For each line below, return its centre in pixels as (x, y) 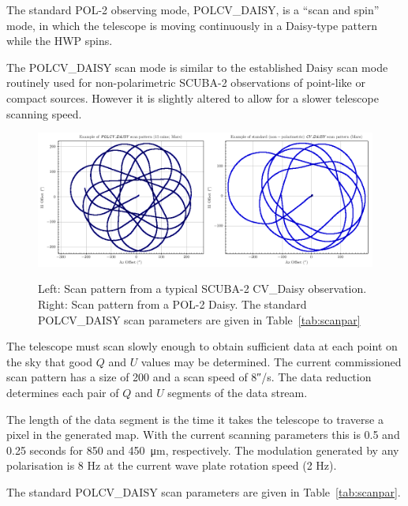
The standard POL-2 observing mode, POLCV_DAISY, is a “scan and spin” (193, 9)
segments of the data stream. (238, 392)
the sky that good (49, 361)
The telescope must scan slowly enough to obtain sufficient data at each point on (202, 346)
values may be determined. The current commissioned (271, 361)
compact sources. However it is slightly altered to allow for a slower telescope (193, 97)
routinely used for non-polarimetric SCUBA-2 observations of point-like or (186, 82)
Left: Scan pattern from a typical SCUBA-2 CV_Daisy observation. (202, 289)
